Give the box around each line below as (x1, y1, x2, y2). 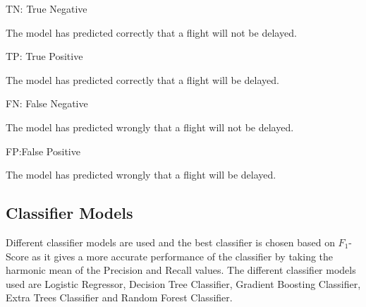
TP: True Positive (6, 49, 83, 64)
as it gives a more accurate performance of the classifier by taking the (32, 248, 334, 263)
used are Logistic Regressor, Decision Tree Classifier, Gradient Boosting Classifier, (6, 276, 361, 291)
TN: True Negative (6, 1, 87, 16)
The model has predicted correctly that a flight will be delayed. (6, 72, 279, 87)
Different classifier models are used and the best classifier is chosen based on (6, 234, 335, 249)
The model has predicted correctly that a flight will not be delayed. (6, 25, 297, 40)
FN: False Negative (6, 96, 88, 111)
